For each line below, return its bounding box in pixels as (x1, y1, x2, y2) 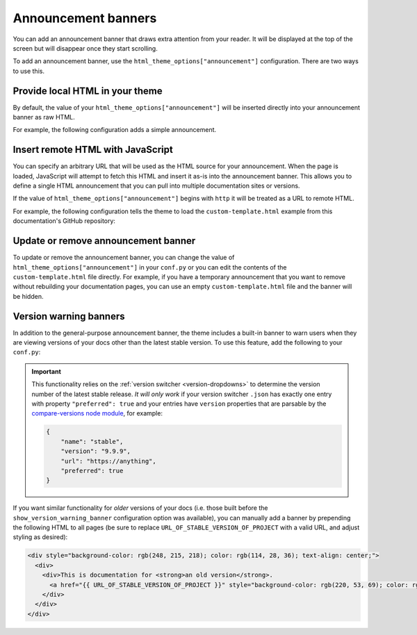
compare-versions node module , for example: (31, 409, 163, 418)
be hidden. (13, 292, 44, 300)
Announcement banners (13, 10, 157, 26)
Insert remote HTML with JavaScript (13, 144, 173, 156)
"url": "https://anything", (60, 457, 156, 465)
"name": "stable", (60, 438, 124, 445)
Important (31, 367, 62, 375)
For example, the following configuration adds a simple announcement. (13, 126, 217, 134)
